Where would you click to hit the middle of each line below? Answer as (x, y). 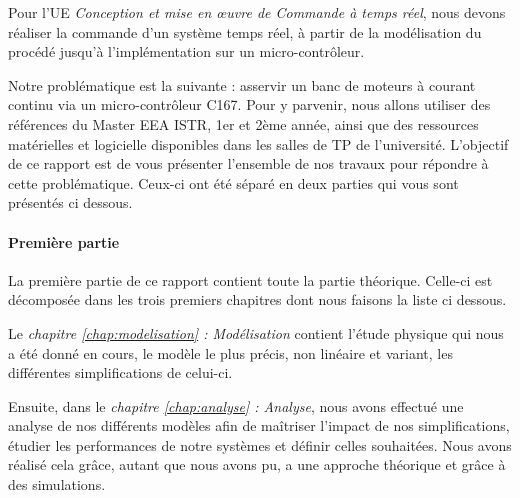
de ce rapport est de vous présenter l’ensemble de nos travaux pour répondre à (248, 163)
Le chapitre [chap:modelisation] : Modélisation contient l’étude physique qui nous (256, 332)
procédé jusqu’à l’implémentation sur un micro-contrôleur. (186, 51)
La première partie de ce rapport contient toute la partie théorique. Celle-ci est (250, 279)
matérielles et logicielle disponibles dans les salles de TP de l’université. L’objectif (258, 143)
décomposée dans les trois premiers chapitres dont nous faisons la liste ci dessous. (257, 299)
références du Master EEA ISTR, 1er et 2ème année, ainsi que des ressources (243, 123)
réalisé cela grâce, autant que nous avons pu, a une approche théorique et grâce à (257, 464)
